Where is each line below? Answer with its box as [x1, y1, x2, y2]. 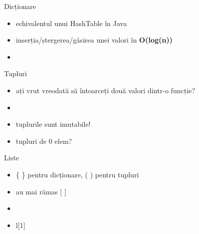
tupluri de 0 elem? [16, 135, 72, 146]
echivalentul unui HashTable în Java [16, 18, 127, 28]
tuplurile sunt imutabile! [16, 119, 91, 129]
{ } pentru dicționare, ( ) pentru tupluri [16, 169, 139, 179]
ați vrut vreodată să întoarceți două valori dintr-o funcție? [16, 85, 195, 95]
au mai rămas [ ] [16, 186, 67, 196]
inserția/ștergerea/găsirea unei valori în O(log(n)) [16, 35, 173, 45]
